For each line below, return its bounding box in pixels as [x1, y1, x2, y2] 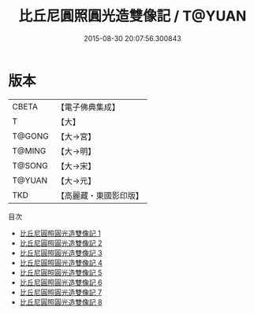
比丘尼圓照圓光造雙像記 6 [19, 277, 103, 287]
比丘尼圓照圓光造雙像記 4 [19, 257, 103, 268]
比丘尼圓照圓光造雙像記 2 [19, 238, 103, 248]
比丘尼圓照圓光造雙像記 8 [19, 297, 103, 307]
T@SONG [12, 160, 49, 171]
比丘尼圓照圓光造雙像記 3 [19, 248, 103, 257]
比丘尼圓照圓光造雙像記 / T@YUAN [18, 7, 247, 25]
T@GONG [12, 131, 49, 142]
